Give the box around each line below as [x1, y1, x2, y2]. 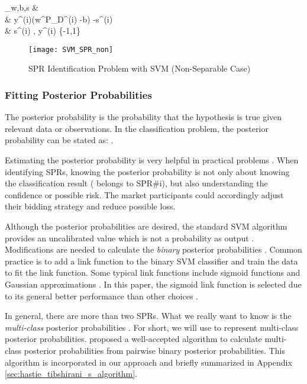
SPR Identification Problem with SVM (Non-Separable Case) [28, 62, 251, 75]
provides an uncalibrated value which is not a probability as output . [5, 231, 254, 244]
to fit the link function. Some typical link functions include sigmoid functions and [5, 266, 300, 279]
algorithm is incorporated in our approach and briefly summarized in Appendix [5, 356, 292, 368]
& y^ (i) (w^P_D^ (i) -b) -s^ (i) [5, 12, 113, 25]
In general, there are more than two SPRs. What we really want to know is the [5, 309, 292, 322]
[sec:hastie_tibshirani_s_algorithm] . [5, 367, 138, 380]
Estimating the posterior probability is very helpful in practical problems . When [5, 154, 299, 166]
